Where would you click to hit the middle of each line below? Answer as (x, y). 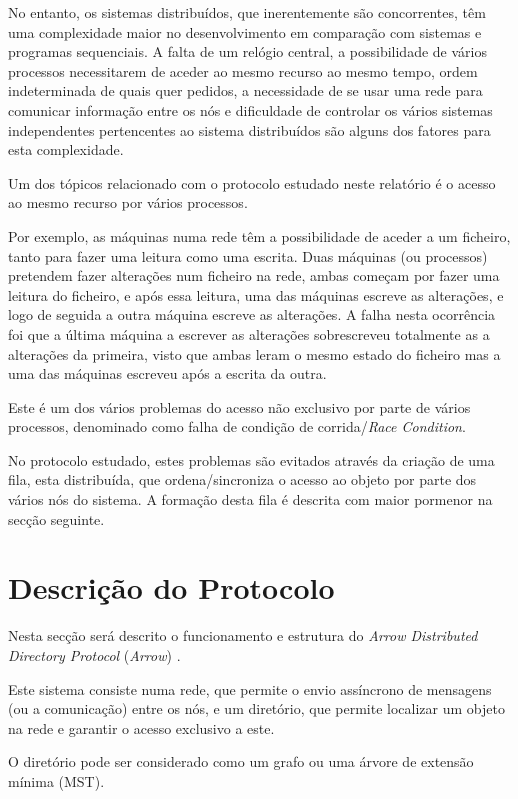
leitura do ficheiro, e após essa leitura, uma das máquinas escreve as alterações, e (256, 294)
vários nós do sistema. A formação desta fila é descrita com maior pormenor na (250, 499)
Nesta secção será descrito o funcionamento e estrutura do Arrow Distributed (243, 635)
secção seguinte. (56, 518)
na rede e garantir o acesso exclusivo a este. (141, 727)
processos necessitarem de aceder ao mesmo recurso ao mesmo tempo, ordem (243, 70)
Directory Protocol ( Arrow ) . (94, 654)
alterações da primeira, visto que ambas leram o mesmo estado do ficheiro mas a (254, 353)
